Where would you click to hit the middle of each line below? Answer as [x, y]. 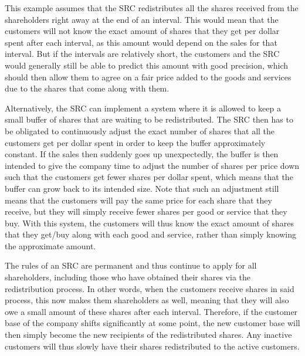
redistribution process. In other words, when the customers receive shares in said [150, 288]
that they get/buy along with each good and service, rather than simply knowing [150, 234]
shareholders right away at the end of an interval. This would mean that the [142, 19]
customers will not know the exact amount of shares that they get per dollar [142, 31]
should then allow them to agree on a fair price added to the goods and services [148, 77]
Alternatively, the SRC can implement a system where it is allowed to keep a [143, 108]
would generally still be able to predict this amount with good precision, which [146, 65]
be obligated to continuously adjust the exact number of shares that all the [140, 130]
